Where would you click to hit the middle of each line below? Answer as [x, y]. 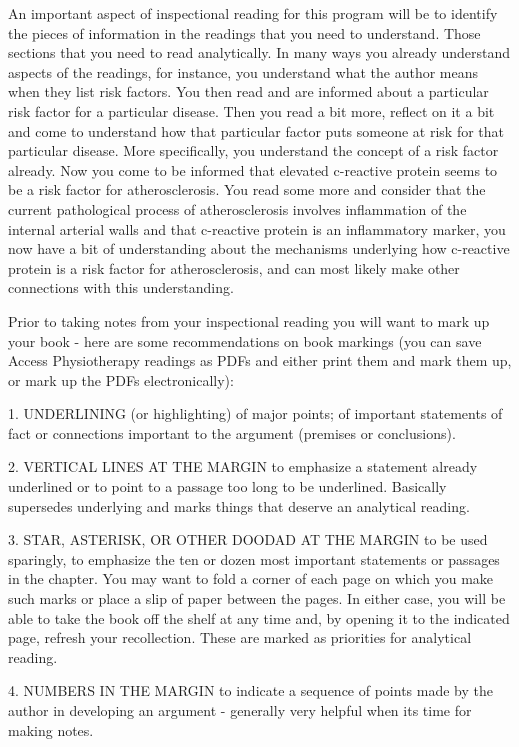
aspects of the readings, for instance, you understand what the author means [243, 71]
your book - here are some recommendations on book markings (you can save [245, 340]
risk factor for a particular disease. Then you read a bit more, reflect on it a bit [251, 110]
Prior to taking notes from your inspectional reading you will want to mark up [249, 320]
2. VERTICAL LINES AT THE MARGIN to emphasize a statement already [243, 466]
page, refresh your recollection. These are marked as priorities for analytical [240, 637]
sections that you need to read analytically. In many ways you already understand [259, 52]
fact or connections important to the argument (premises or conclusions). [232, 432]
